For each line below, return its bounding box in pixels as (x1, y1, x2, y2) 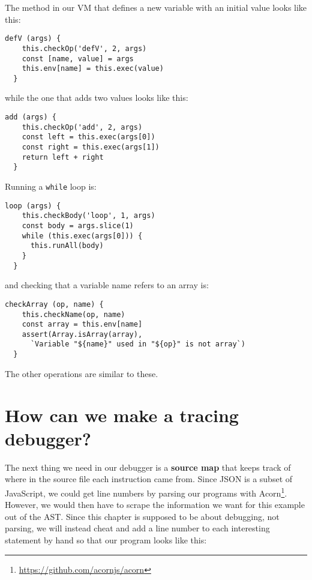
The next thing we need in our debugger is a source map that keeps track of (5, 461, 291, 473)
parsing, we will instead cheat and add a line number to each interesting (5, 522, 270, 534)
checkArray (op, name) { (5, 300, 104, 309)
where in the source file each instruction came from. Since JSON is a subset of (5, 473, 293, 485)
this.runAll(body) (30, 241, 104, 250)
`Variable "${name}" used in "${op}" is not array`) (30, 340, 245, 349)
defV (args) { (5, 34, 61, 43)
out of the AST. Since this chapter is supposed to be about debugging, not (5, 510, 280, 522)
